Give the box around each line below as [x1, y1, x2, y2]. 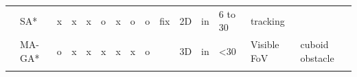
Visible [250, 37, 279, 52]
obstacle [300, 50, 334, 65]
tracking [250, 13, 285, 27]
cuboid [300, 37, 329, 52]
